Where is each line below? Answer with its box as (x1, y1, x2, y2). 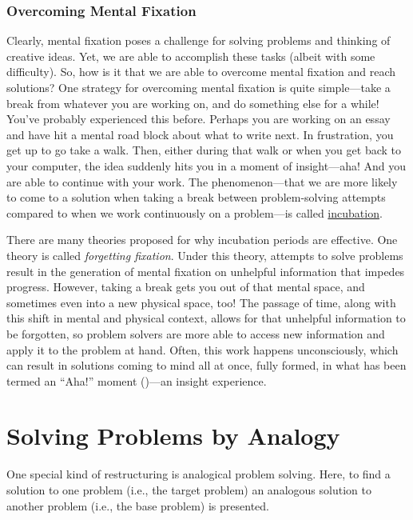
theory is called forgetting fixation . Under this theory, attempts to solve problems (6, 246, 403, 263)
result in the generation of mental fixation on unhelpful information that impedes (6, 262, 405, 279)
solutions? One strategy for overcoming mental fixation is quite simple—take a (6, 79, 391, 95)
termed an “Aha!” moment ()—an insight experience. (6, 372, 267, 389)
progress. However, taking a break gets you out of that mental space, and (6, 278, 365, 295)
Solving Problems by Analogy (6, 419, 340, 452)
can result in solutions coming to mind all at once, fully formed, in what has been (6, 357, 407, 374)
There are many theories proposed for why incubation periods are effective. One (6, 231, 398, 248)
